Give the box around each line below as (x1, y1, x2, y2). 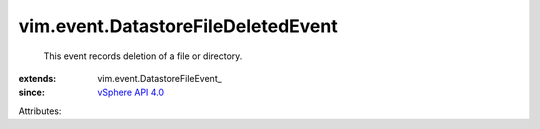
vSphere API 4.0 (97, 86, 165, 99)
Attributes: (18, 105, 62, 117)
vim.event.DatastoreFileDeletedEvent (18, 15, 339, 37)
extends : (18, 72, 57, 84)
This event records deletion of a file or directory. (43, 50, 243, 62)
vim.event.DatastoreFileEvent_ (97, 72, 222, 84)
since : (18, 86, 45, 99)
